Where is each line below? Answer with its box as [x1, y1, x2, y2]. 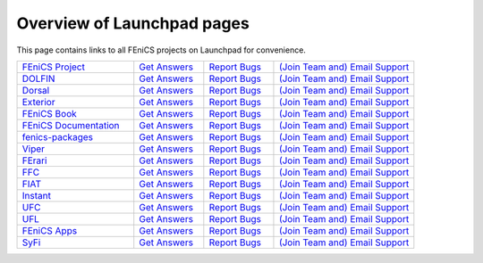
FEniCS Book [21, 107, 78, 119]
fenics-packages [21, 130, 94, 143]
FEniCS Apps [21, 224, 78, 236]
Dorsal [21, 84, 50, 96]
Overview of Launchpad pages [16, 13, 250, 33]
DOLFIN [21, 72, 55, 85]
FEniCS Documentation [21, 119, 120, 131]
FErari [21, 154, 47, 167]
